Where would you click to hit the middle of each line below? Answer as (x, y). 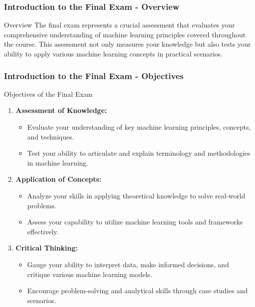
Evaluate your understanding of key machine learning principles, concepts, (139, 127)
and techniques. (51, 136)
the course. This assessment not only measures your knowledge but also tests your (127, 44)
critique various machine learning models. (90, 274)
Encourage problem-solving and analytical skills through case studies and (138, 291)
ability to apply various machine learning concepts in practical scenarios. (113, 54)
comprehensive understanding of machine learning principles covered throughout (125, 34)
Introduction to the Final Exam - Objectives (94, 75)
